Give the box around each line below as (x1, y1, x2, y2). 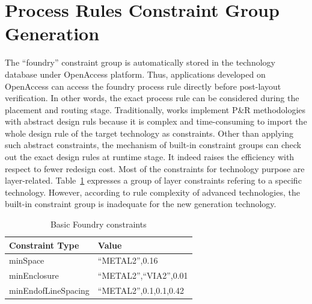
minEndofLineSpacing (9, 284, 90, 297)
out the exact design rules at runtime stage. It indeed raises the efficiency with (5, 150, 295, 163)
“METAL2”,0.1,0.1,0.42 (97, 284, 184, 297)
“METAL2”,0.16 (97, 254, 158, 267)
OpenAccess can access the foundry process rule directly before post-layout (5, 79, 281, 92)
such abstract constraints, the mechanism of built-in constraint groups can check (5, 138, 302, 151)
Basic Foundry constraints (50, 218, 147, 231)
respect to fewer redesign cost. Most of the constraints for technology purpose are (5, 162, 305, 175)
